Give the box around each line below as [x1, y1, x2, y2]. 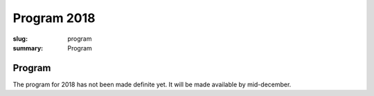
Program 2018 [12, 10, 96, 26]
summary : [12, 44, 44, 52]
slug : [12, 35, 28, 43]
